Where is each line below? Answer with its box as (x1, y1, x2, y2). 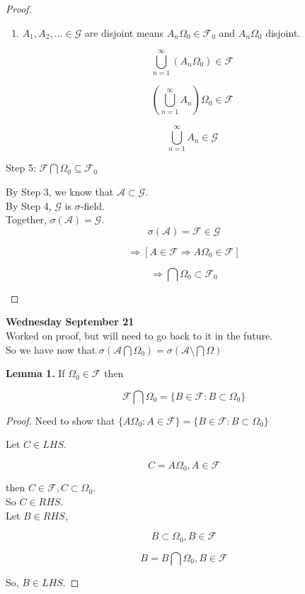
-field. (80, 198, 105, 213)
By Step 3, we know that (6, 184, 114, 199)
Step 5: (6, 160, 36, 175)
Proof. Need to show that (6, 413, 115, 427)
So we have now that (6, 342, 96, 357)
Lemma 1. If (6, 366, 65, 381)
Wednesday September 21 (6, 314, 134, 329)
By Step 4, (6, 198, 52, 213)
